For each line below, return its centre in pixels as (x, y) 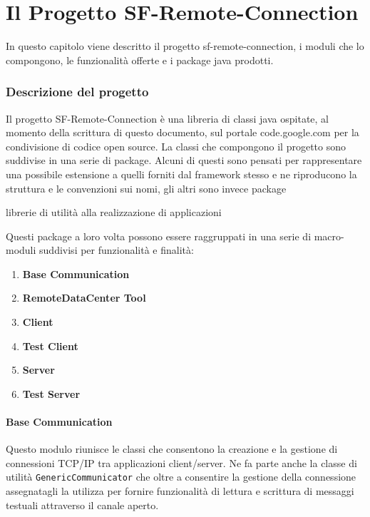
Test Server (51, 393)
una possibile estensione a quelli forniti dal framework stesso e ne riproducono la (181, 174)
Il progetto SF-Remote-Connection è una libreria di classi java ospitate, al (167, 118)
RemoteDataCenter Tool (84, 298)
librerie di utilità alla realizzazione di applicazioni (114, 212)
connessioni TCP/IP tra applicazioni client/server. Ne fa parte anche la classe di (181, 462)
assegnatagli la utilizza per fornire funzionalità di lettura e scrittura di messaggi (180, 491)
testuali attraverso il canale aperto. (82, 505)
